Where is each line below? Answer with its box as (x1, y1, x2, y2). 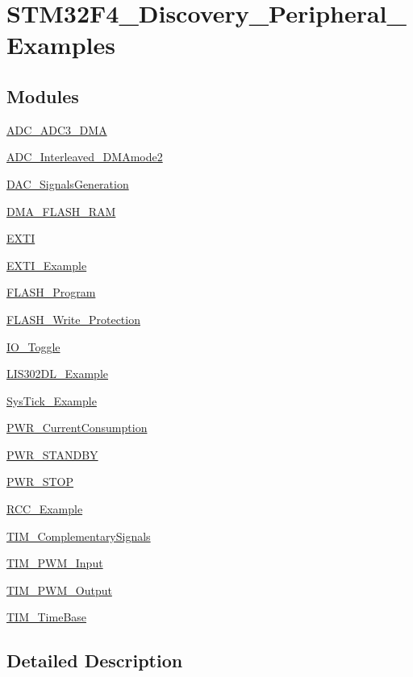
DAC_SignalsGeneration (6, 175, 129, 192)
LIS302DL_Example (6, 365, 109, 382)
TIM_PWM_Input (6, 554, 103, 571)
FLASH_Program (6, 284, 96, 301)
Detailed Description (6, 648, 183, 673)
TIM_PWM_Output (6, 581, 112, 598)
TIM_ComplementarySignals (6, 527, 151, 544)
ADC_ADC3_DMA (6, 121, 107, 138)
